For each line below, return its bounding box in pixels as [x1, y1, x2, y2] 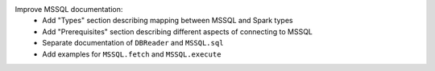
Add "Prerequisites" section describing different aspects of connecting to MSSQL [42, 26, 313, 36]
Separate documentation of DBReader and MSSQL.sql [42, 38, 224, 48]
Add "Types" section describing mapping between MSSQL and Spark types [42, 16, 293, 26]
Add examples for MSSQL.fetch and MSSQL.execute [42, 49, 222, 59]
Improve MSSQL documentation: [14, 5, 123, 14]
